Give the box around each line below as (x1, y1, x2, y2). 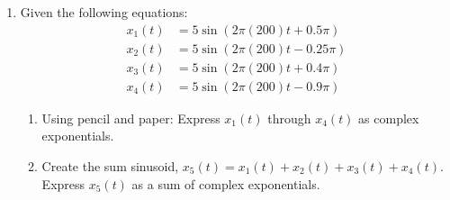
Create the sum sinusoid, (41, 156, 179, 175)
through (267, 108, 311, 127)
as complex (358, 108, 419, 127)
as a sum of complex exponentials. (131, 174, 320, 193)
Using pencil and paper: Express (41, 108, 220, 127)
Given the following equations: (20, 3, 188, 21)
